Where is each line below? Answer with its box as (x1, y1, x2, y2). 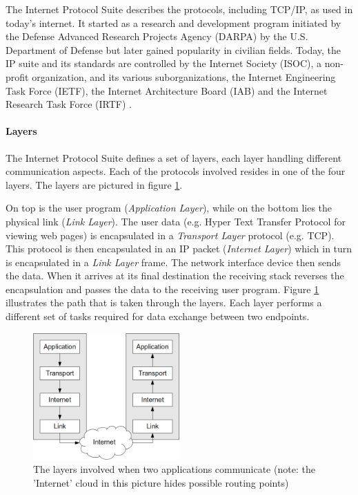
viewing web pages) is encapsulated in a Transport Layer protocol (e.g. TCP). (6, 227, 335, 242)
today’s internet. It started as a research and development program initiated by (6, 15, 341, 30)
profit (6, 69, 29, 84)
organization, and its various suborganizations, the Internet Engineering (32, 69, 336, 84)
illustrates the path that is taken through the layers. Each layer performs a (6, 295, 322, 310)
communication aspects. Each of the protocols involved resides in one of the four (6, 164, 346, 178)
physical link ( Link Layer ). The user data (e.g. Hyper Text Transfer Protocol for (6, 214, 346, 228)
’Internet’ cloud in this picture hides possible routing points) (33, 476, 289, 490)
